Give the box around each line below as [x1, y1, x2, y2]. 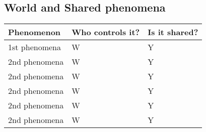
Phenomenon [8, 26, 61, 38]
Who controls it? [72, 26, 140, 38]
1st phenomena [8, 41, 61, 53]
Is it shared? [148, 26, 198, 38]
